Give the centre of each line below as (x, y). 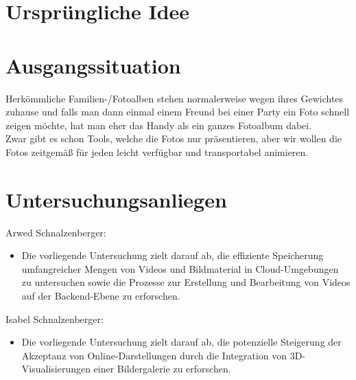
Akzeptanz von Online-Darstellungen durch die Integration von (154, 355)
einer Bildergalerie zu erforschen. (162, 369)
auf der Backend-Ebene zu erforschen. (101, 295)
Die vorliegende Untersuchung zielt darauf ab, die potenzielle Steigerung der (181, 342)
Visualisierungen (56, 369)
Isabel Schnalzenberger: (55, 318)
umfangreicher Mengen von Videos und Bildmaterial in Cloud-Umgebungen (180, 268)
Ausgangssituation (93, 65)
